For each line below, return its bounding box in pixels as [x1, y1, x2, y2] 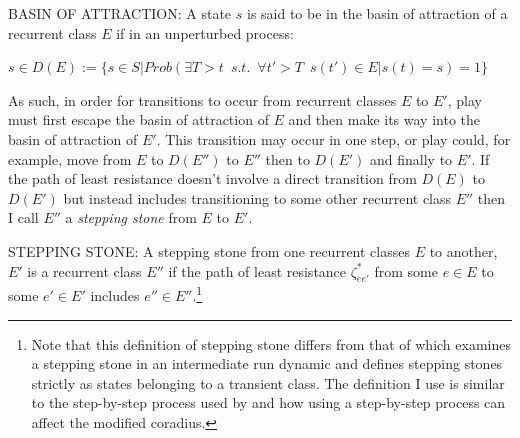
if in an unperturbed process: [116, 22, 294, 43]
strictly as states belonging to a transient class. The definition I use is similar [31, 372, 505, 393]
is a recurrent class [27, 260, 142, 281]
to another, [429, 240, 498, 261]
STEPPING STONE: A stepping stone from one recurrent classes [8, 240, 410, 261]
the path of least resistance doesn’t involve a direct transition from [8, 168, 417, 189]
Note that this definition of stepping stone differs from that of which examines [31, 333, 511, 354]
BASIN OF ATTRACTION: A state [8, 3, 232, 23]
